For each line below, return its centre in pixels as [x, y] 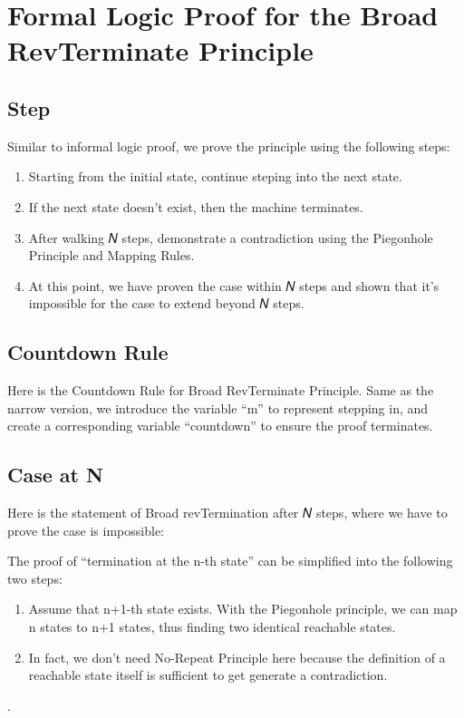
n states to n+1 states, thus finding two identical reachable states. [212, 627]
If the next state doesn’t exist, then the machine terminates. [196, 206]
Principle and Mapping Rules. [111, 255]
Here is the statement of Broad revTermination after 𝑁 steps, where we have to [227, 513]
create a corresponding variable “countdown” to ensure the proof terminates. [220, 426]
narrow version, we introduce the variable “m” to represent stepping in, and [218, 408]
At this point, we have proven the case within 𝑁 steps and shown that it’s [234, 285]
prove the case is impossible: [86, 530]
